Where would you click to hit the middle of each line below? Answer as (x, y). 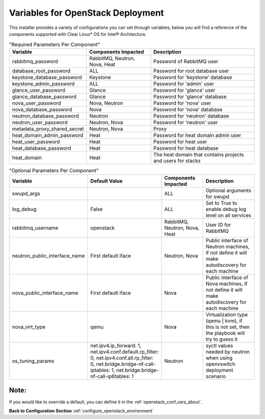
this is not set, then (227, 327)
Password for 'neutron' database (191, 116)
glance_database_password (44, 97)
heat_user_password (36, 141)
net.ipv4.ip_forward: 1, (116, 346)
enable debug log (226, 209)
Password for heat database (186, 148)
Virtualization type (226, 315)
